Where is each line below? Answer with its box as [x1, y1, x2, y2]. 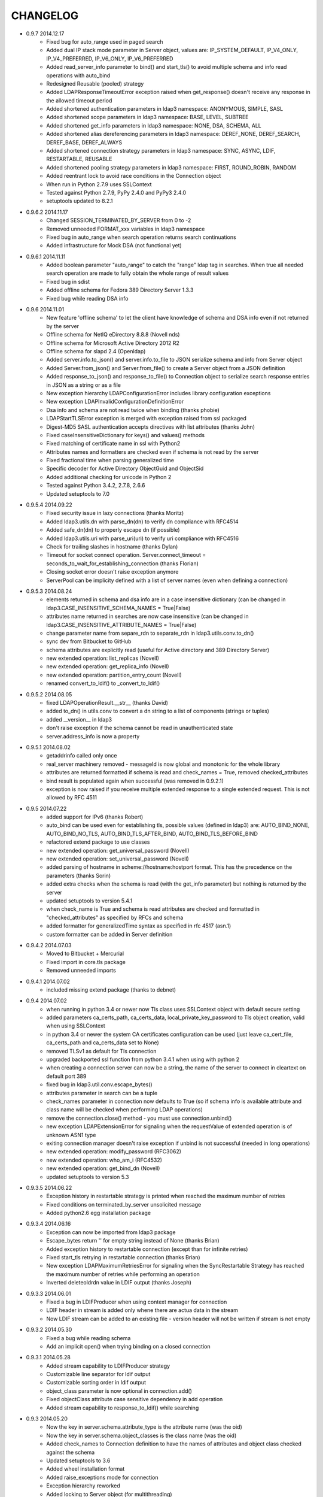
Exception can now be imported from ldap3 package [46, 1228, 176, 1236]
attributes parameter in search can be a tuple [46, 1089, 158, 1096]
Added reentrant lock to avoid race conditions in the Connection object [46, 172, 221, 180]
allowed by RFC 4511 [46, 794, 97, 801]
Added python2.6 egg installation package [46, 1210, 151, 1217]
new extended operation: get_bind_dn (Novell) [46, 1165, 160, 1172]
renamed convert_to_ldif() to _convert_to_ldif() [46, 680, 160, 687]
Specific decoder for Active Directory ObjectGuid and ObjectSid [46, 465, 204, 472]
